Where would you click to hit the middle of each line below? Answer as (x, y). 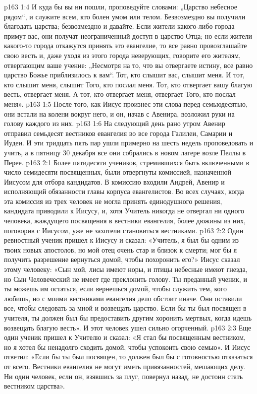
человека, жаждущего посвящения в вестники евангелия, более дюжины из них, (125, 221)
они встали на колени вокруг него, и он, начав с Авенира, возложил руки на (119, 113)
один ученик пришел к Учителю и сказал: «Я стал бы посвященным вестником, (125, 337)
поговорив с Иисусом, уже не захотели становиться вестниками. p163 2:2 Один (124, 230)
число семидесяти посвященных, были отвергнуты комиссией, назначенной (118, 172)
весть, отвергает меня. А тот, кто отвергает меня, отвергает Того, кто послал (120, 94)
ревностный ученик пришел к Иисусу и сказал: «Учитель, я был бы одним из (121, 240)
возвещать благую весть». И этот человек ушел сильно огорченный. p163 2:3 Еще (128, 327)
